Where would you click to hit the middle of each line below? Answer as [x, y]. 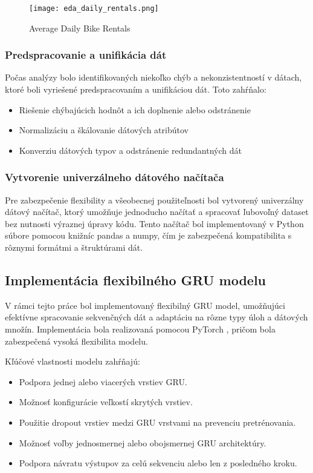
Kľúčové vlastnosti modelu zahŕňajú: [73, 361]
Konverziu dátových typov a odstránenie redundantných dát [130, 150]
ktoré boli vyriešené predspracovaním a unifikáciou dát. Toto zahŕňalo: [136, 89]
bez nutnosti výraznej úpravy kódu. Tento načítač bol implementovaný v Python [154, 223]
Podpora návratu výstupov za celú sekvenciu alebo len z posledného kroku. [158, 463]
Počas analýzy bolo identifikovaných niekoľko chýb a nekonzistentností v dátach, [153, 77]
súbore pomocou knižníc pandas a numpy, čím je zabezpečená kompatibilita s [148, 235]
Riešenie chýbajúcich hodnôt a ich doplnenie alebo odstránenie [135, 109]
